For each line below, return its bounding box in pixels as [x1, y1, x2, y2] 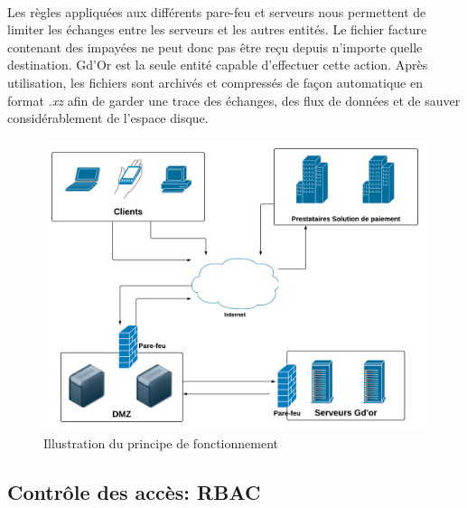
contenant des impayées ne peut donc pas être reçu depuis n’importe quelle [7, 37, 423, 56]
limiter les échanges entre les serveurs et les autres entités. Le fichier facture [7, 20, 427, 39]
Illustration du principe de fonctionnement [43, 433, 278, 452]
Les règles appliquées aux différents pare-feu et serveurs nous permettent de [7, 2, 426, 21]
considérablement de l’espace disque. [7, 108, 209, 127]
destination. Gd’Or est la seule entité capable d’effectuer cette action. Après [7, 55, 428, 74]
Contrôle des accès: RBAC [7, 477, 261, 505]
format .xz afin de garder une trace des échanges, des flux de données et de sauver [7, 90, 461, 109]
